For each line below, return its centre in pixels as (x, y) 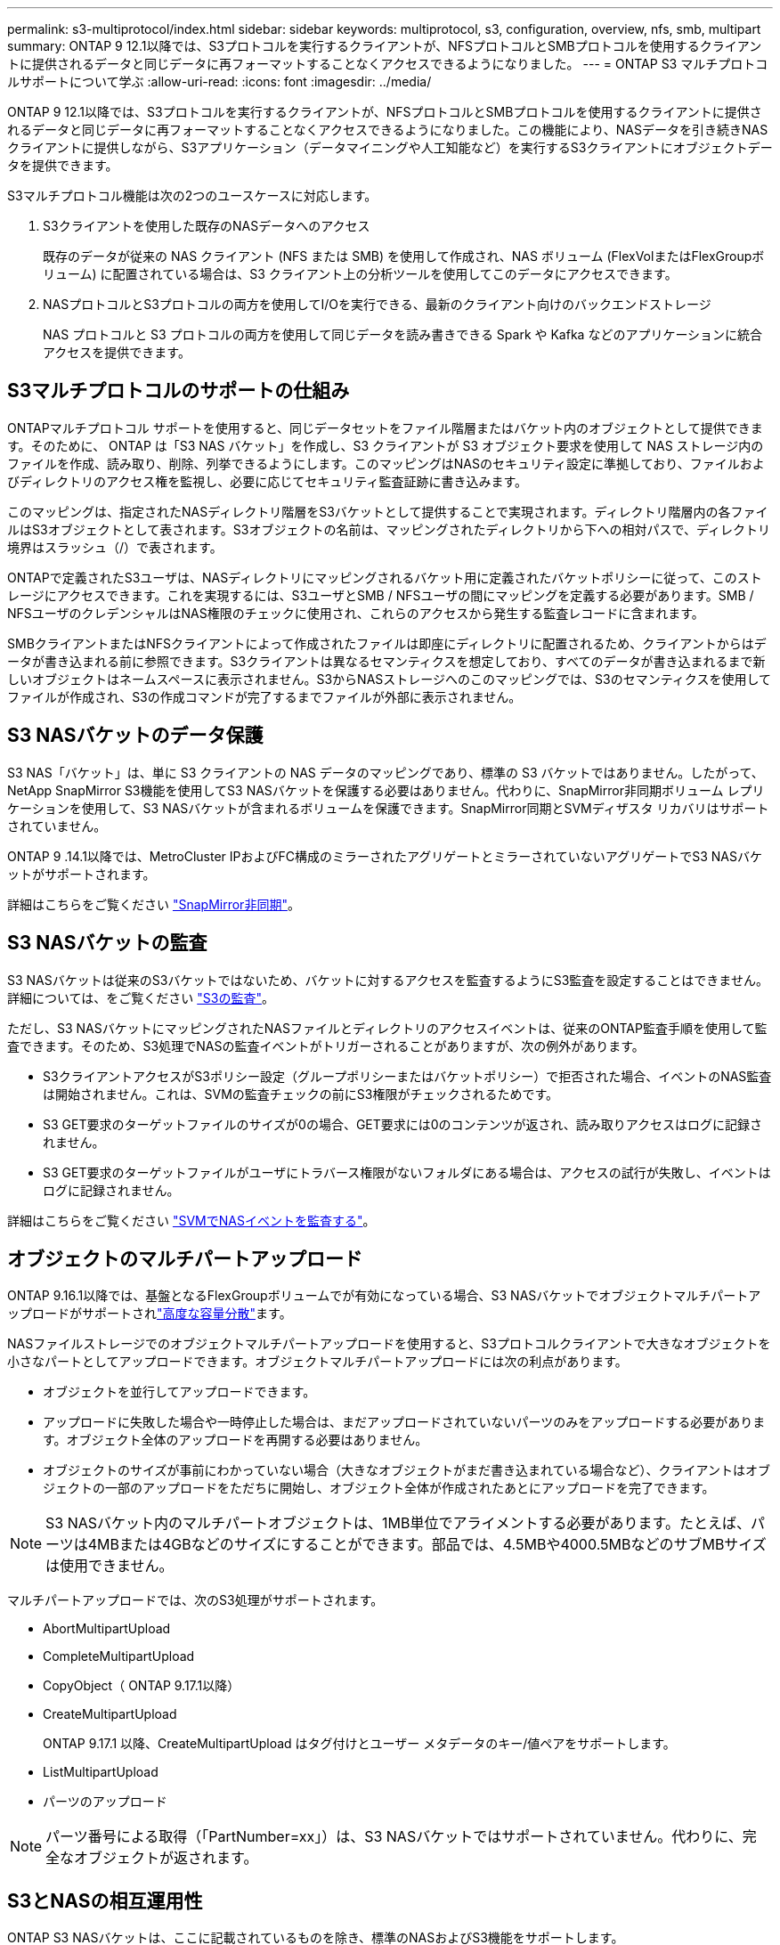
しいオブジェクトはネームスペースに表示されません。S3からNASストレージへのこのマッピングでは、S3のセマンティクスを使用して (389, 679)
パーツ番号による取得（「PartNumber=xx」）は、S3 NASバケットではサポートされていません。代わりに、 (394, 1837)
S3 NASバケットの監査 (107, 943)
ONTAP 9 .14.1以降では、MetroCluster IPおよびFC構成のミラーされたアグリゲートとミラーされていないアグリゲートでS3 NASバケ (385, 856)
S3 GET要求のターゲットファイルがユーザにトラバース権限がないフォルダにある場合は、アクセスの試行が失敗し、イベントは (407, 1172)
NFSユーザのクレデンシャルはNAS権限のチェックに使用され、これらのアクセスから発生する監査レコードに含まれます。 (356, 613)
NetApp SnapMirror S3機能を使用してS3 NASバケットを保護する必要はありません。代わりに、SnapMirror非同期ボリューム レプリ (386, 790)
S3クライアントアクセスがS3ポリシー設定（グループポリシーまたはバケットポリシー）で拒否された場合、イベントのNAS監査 (407, 1076)
